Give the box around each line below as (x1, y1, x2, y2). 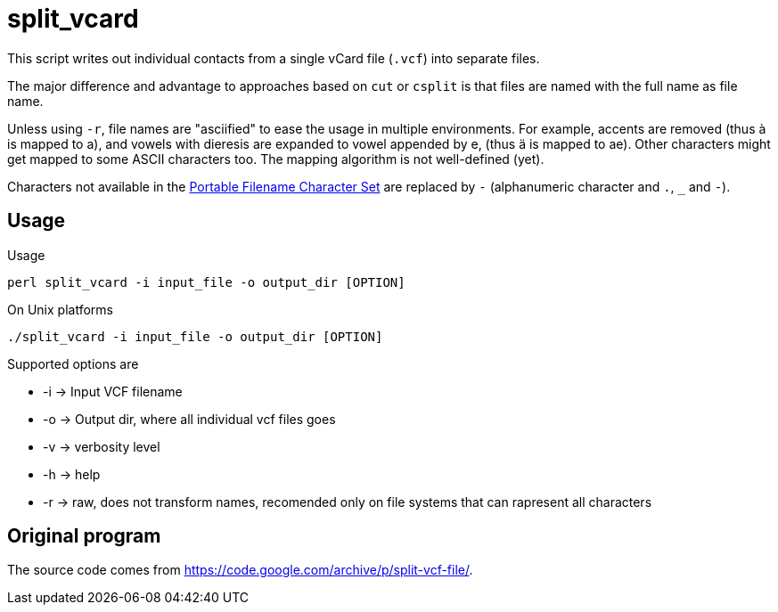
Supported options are (7, 355, 139, 371)
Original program (7, 525, 161, 548)
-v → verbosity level (43, 438, 160, 454)
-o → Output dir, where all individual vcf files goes (43, 411, 336, 427)
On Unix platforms (7, 301, 113, 317)
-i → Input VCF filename (43, 383, 183, 399)
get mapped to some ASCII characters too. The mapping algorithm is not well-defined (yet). (7, 151, 545, 167)
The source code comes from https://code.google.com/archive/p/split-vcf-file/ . (7, 562, 473, 578)
